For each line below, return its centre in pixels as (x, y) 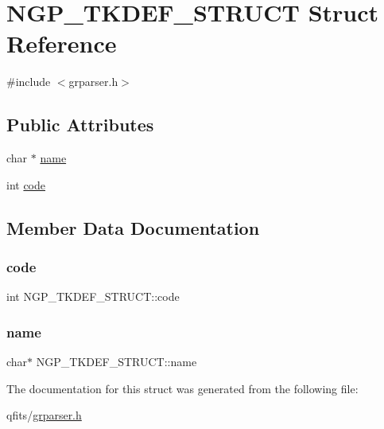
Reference (62, 43)
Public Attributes (80, 125)
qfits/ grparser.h (44, 415)
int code (26, 184)
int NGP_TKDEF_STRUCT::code (93, 296)
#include (29, 82)
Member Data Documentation (133, 227)
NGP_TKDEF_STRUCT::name (116, 362)
